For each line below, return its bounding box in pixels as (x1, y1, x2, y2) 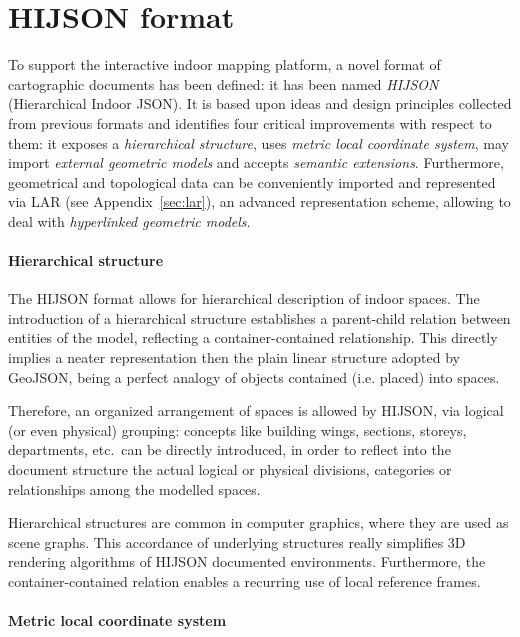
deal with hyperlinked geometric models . (8, 210, 251, 231)
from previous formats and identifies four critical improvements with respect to (8, 112, 492, 133)
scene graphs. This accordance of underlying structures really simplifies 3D (8, 531, 466, 552)
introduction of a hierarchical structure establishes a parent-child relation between (8, 307, 511, 328)
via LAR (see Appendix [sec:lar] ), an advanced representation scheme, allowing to (8, 191, 511, 212)
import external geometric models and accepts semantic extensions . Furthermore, (8, 152, 504, 173)
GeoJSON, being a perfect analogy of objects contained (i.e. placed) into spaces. (8, 366, 500, 387)
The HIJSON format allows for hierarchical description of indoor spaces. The (8, 288, 480, 309)
